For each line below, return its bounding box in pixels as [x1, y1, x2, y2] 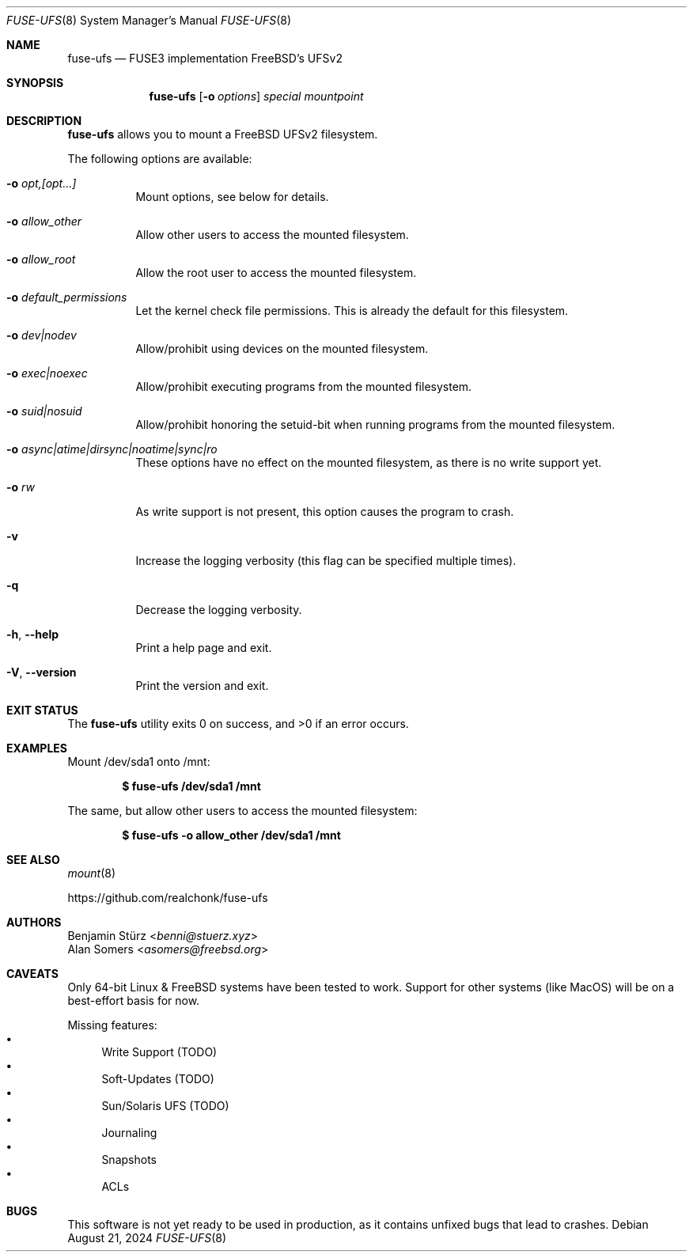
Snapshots [101, 1153, 157, 1166]
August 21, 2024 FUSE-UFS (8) [67, 1231, 227, 1245]
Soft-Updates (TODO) [101, 1072, 214, 1086]
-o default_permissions [6, 290, 127, 304]
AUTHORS [6, 915, 62, 929]
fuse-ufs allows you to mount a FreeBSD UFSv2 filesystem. [67, 127, 378, 141]
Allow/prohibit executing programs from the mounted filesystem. [135, 380, 472, 393]
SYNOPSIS [6, 76, 64, 89]
